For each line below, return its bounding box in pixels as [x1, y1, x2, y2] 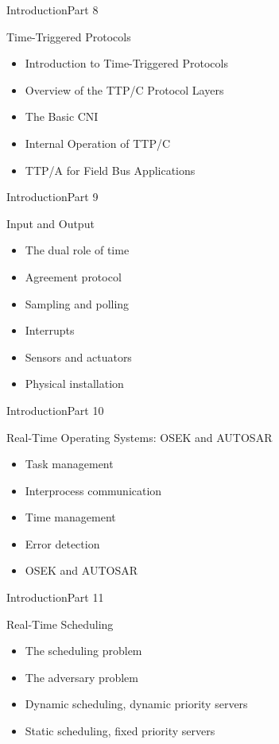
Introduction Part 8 [6, 2, 99, 17]
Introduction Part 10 [6, 401, 104, 418]
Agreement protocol [25, 268, 122, 285]
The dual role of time [25, 242, 130, 258]
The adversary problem [25, 668, 138, 685]
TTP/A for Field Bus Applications [25, 161, 196, 178]
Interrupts [25, 322, 75, 339]
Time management [25, 509, 116, 525]
